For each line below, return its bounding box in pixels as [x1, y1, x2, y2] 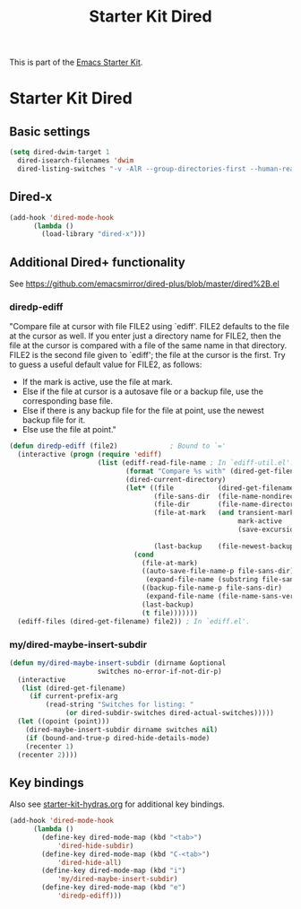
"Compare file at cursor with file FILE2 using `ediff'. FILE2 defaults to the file [9, 321, 289, 332]
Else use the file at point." [21, 424, 116, 435]
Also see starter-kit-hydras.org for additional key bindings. [9, 799, 226, 809]
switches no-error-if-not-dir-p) [97, 667, 222, 676]
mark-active [237, 517, 282, 526]
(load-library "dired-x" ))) [41, 230, 146, 239]
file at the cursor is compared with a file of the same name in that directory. [9, 340, 288, 351]
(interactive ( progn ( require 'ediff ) [17, 450, 163, 459]
